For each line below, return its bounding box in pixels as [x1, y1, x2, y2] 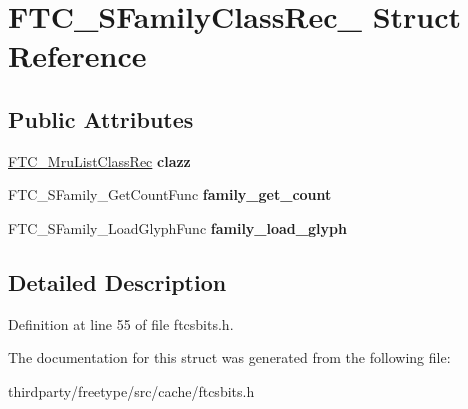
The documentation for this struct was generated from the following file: [8, 347, 451, 368]
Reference [8, 35, 147, 76]
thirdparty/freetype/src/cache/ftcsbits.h [8, 380, 255, 401]
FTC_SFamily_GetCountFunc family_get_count [8, 184, 332, 205]
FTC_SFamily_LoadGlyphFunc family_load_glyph [8, 217, 347, 238]
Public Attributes [8, 103, 194, 134]
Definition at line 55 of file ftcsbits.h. [8, 313, 234, 334]
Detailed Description [8, 266, 227, 297]
